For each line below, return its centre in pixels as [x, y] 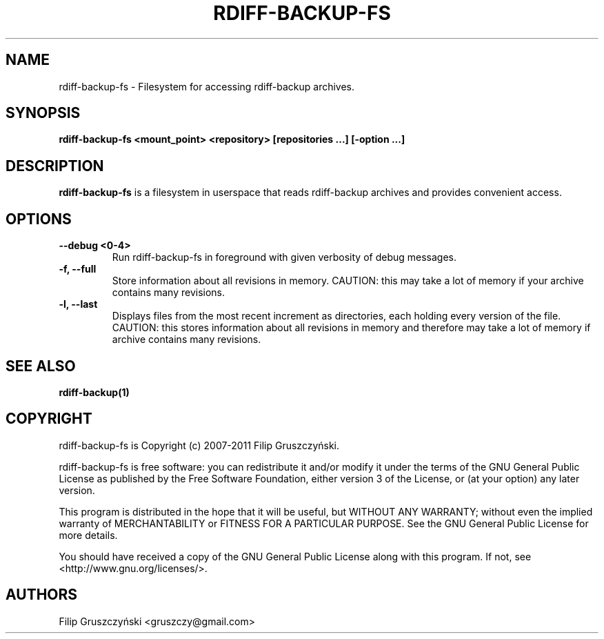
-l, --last [78, 304]
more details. [88, 535]
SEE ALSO [41, 366]
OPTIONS [39, 219]
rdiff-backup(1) [94, 392]
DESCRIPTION [55, 166]
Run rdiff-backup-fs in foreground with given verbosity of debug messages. [284, 257]
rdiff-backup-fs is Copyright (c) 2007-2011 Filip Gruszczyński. [199, 445]
